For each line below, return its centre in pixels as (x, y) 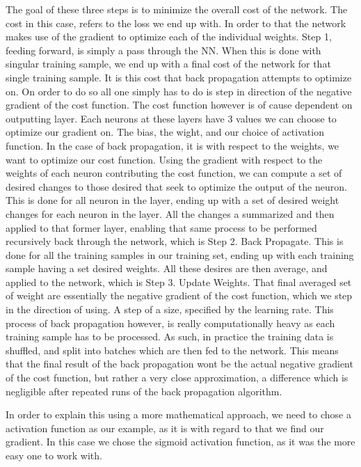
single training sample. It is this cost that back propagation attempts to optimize (179, 77)
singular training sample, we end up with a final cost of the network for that (168, 64)
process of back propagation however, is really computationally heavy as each (170, 323)
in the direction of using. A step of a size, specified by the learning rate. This (170, 309)
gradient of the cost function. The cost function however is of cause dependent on (179, 105)
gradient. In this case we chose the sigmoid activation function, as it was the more (180, 442)
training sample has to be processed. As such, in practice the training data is (170, 337)
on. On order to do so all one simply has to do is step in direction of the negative (179, 91)
